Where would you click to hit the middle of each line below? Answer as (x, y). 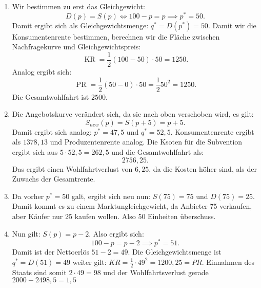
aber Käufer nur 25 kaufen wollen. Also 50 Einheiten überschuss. (114, 216)
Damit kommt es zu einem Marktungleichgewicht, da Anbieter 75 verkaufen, (132, 206)
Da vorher (28, 196)
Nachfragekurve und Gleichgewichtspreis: (76, 47)
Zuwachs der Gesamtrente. (54, 179)
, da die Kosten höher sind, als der (203, 168)
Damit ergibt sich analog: (52, 131)
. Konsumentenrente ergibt (212, 131)
